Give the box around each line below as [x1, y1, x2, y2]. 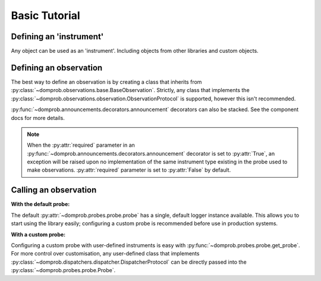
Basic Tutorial [11, 9, 80, 22]
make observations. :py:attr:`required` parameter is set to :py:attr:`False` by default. [27, 166, 231, 173]
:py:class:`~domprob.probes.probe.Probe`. [11, 267, 116, 274]
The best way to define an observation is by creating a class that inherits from [11, 78, 202, 86]
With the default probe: [11, 201, 70, 208]
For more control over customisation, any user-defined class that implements [11, 250, 200, 257]
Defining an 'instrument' [11, 31, 104, 42]
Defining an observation [11, 62, 103, 72]
